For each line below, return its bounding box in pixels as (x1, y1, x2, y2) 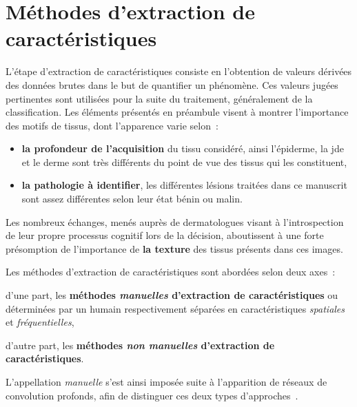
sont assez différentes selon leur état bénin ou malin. (21, 191, 243, 206)
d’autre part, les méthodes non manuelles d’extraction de (6, 337, 275, 352)
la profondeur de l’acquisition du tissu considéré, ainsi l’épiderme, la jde (21, 141, 344, 156)
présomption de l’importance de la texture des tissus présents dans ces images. (6, 241, 343, 255)
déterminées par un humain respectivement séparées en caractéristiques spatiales (6, 301, 345, 315)
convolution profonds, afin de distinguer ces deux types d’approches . (6, 388, 298, 402)
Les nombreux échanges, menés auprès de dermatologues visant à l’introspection (6, 214, 344, 229)
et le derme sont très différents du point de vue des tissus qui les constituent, (21, 154, 347, 169)
